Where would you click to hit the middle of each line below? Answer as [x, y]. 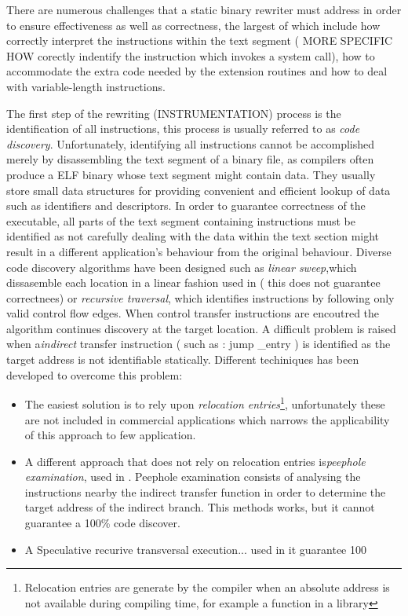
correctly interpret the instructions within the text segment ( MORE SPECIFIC [200, 40]
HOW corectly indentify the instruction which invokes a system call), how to [191, 55]
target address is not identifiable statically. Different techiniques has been [183, 359]
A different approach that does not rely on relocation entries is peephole [195, 461]
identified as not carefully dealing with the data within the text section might [193, 236]
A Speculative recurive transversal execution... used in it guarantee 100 [196, 549]
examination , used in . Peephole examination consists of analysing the [193, 477]
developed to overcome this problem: [95, 374]
